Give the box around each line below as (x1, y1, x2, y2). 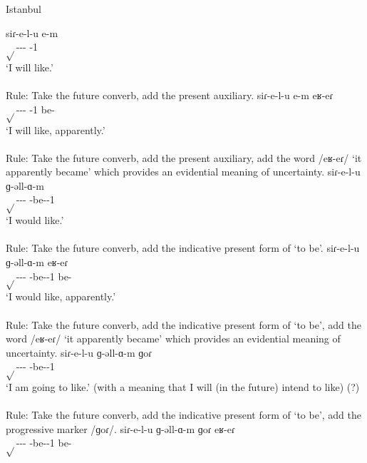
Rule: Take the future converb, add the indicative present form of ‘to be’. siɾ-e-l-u (6, 240, 360, 255)
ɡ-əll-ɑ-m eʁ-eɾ (6, 255, 68, 270)
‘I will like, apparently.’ (6, 122, 105, 137)
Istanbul (6, 1, 41, 16)
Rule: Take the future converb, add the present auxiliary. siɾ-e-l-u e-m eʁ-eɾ (6, 88, 334, 103)
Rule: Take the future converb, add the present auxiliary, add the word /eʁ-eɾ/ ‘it (6, 150, 362, 165)
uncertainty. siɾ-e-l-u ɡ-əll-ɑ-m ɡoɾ (6, 345, 152, 360)
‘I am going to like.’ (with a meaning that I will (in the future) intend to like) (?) (6, 380, 360, 395)
